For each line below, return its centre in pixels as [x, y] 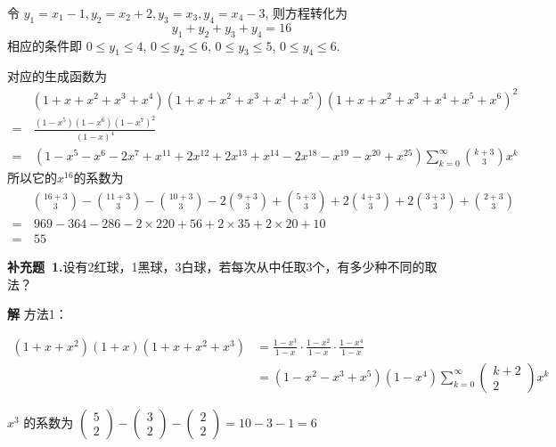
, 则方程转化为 [306, 12]
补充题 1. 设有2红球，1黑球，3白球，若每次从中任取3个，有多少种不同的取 [222, 267]
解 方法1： [37, 314]
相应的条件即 [45, 45]
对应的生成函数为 [57, 76]
